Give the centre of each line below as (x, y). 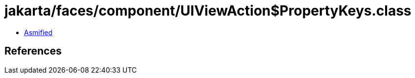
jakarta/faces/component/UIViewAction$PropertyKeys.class (208, 11)
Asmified (38, 32)
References (33, 51)
